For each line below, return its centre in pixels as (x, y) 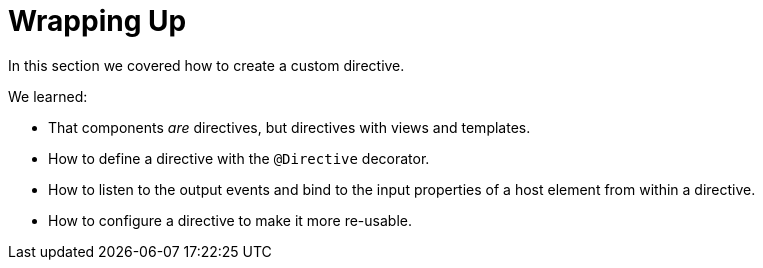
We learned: (48, 96)
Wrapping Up (97, 21)
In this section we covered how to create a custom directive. (206, 65)
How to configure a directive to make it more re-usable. (230, 220)
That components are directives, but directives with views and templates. (289, 127)
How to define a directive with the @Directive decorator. (239, 158)
